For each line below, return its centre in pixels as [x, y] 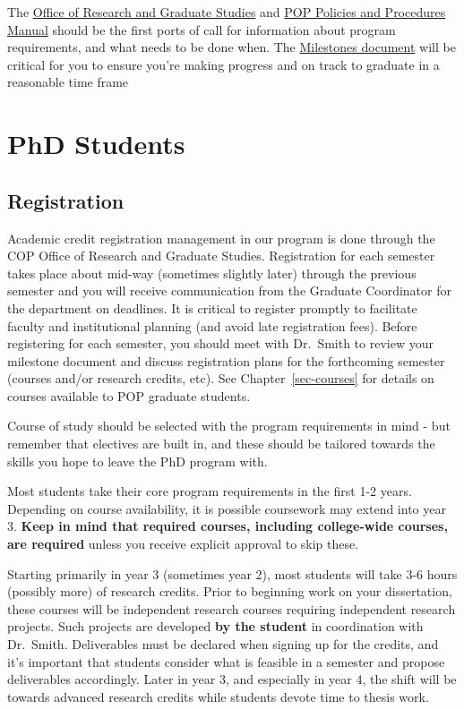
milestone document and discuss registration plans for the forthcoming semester [226, 360]
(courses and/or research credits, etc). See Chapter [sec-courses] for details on [221, 378]
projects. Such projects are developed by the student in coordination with [215, 626]
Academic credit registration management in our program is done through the [221, 238]
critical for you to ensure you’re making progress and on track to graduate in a [223, 64]
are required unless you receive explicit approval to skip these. [183, 544]
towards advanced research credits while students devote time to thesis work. [218, 696]
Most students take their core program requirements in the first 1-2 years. [210, 491]
